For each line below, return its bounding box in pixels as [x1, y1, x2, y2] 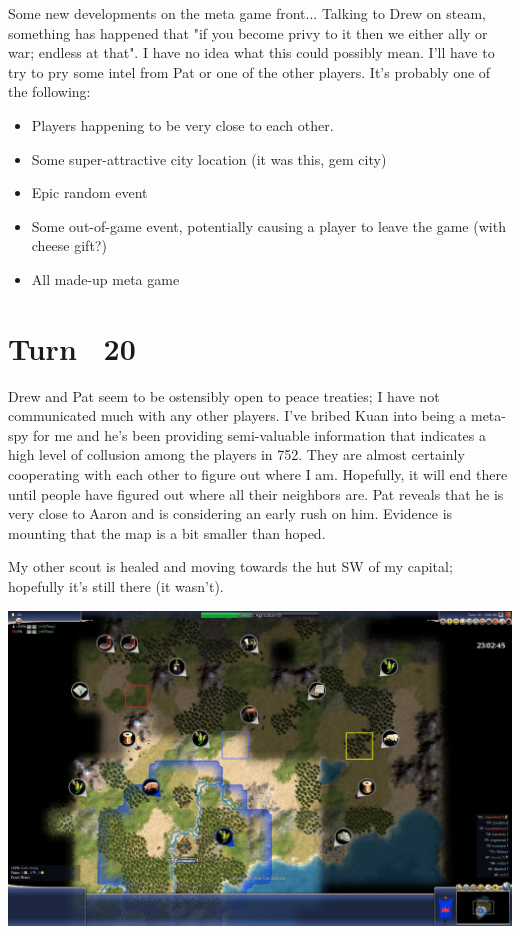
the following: [8, 81, 91, 102]
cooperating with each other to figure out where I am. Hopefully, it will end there [8, 464, 508, 485]
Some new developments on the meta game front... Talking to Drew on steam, [8, 3, 486, 23]
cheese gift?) [31, 235, 107, 256]
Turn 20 [8, 327, 136, 368]
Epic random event [31, 182, 148, 203]
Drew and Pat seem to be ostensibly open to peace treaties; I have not [8, 385, 440, 406]
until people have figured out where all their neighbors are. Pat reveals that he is [8, 483, 504, 504]
